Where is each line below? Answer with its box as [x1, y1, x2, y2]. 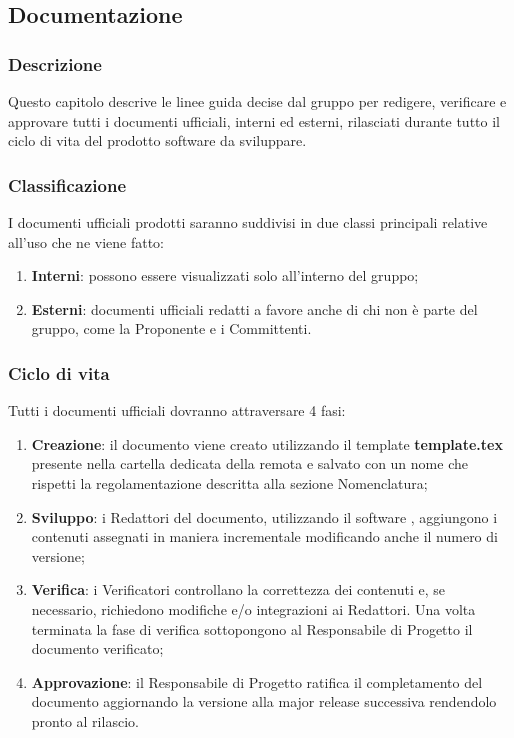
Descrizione [8, 51, 102, 76]
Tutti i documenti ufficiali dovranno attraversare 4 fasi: [8, 400, 346, 421]
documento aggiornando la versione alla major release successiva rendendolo [31, 691, 497, 712]
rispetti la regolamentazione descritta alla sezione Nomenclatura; [31, 472, 428, 493]
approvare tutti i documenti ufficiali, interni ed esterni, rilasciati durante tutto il [8, 110, 500, 131]
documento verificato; [31, 638, 164, 659]
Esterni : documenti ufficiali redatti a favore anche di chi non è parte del [31, 298, 478, 319]
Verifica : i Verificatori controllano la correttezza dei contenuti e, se [31, 579, 445, 600]
